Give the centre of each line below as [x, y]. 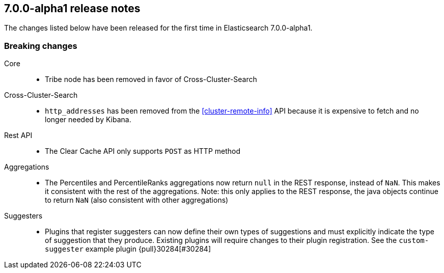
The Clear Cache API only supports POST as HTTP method [143, 151]
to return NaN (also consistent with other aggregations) [137, 200]
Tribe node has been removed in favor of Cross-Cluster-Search [151, 79]
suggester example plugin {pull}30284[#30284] [128, 249]
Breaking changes [41, 46]
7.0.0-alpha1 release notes [72, 8]
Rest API [18, 135]
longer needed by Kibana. [88, 120]
